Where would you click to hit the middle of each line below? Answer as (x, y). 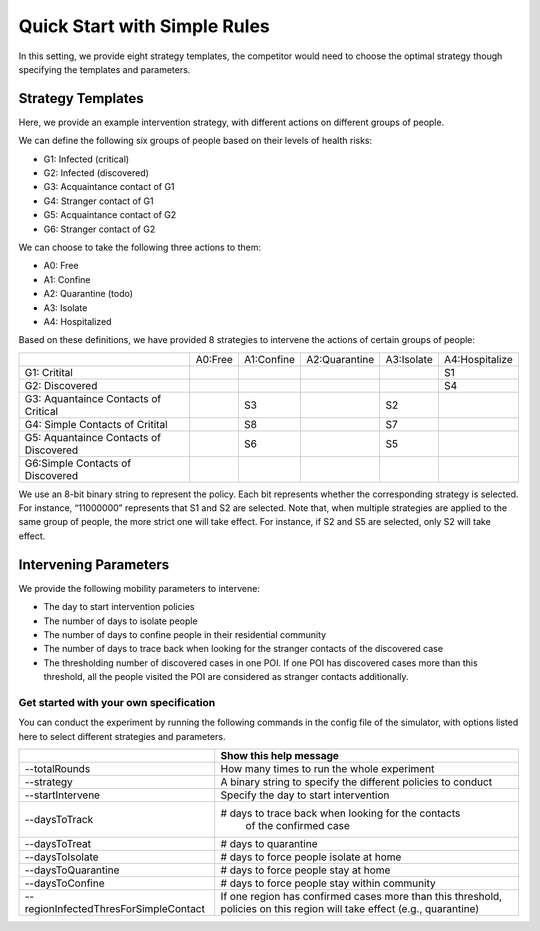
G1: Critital (49, 372)
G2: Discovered (61, 385)
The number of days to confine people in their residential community (185, 634)
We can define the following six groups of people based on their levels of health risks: (195, 141)
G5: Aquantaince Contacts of (93, 437)
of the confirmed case (297, 826)
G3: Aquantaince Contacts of (93, 398)
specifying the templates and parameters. (104, 69)
